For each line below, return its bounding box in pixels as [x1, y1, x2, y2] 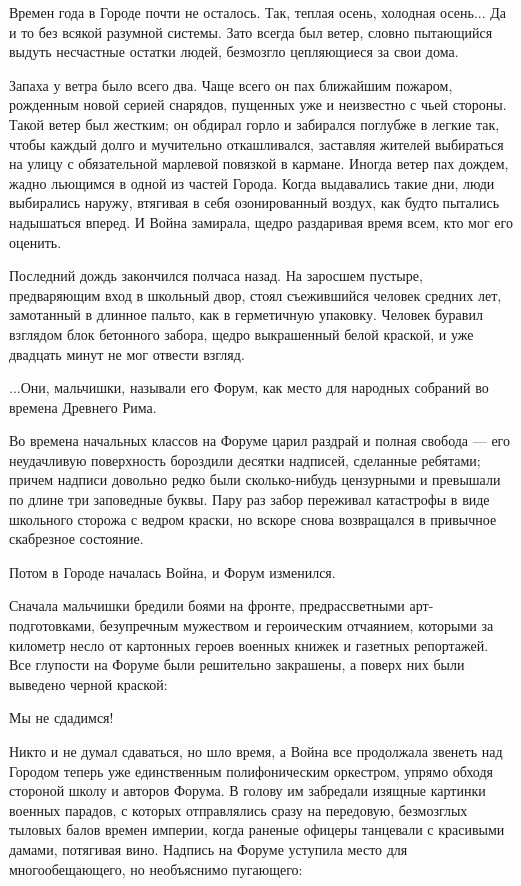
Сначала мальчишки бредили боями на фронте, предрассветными [9, 595, 405, 616]
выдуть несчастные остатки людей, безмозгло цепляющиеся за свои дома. [9, 41, 459, 62]
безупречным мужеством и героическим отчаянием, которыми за [99, 615, 494, 636]
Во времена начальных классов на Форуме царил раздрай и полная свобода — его [9, 430, 511, 451]
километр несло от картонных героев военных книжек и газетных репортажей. [9, 634, 489, 655]
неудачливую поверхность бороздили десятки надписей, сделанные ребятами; [9, 449, 481, 470]
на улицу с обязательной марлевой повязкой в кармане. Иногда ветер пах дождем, [9, 153, 509, 174]
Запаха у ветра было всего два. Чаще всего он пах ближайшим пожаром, [9, 74, 453, 95]
